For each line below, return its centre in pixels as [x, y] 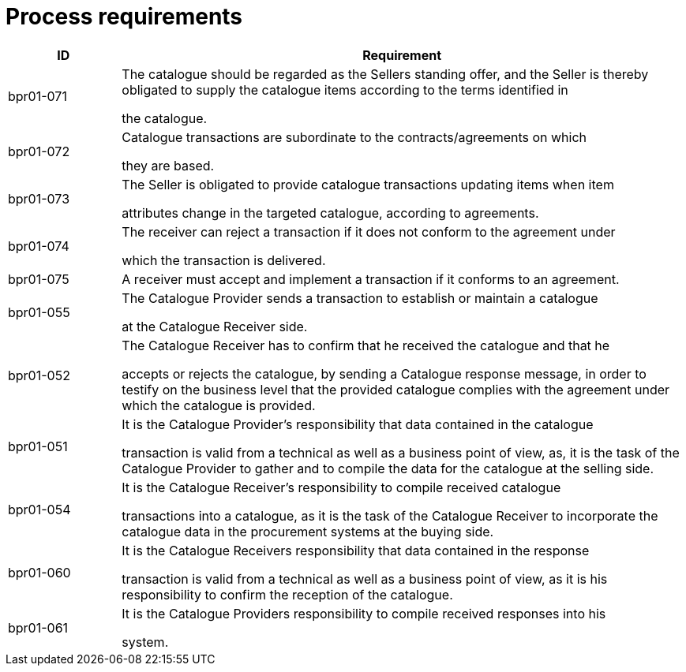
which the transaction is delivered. [224, 260]
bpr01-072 [39, 151]
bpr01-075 [39, 279]
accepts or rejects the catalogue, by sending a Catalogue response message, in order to [384, 373]
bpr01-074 [39, 246]
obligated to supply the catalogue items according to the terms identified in [345, 90]
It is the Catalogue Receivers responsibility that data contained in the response [356, 550]
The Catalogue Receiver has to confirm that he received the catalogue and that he [366, 345]
